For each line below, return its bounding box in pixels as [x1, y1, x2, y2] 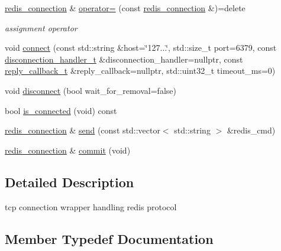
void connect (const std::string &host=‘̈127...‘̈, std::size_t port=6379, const [5, 41, 277, 54]
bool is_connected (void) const [5, 104, 117, 116]
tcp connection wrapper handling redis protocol [5, 200, 177, 213]
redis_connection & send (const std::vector [5, 124, 160, 136]
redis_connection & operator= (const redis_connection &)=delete [5, 2, 246, 14]
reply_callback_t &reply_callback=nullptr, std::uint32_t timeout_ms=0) [5, 64, 276, 77]
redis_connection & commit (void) [5, 144, 131, 156]
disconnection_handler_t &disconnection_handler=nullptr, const [5, 53, 243, 65]
